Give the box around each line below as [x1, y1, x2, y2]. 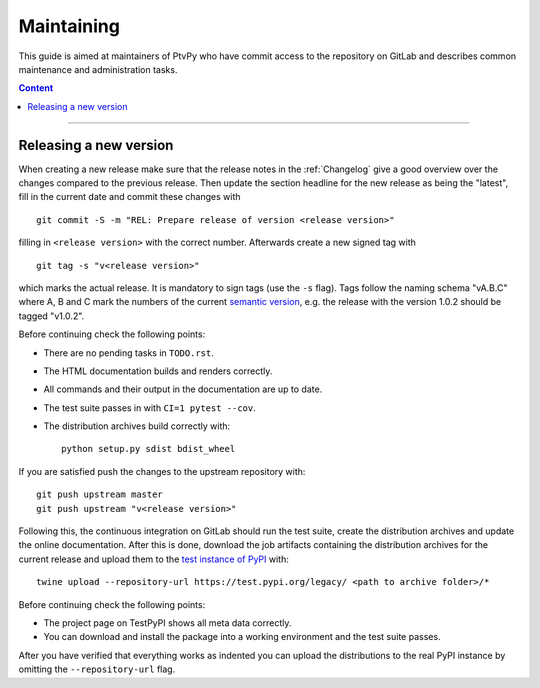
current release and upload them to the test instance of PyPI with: [18, 553, 289, 565]
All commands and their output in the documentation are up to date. [43, 383, 323, 395]
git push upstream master [36, 489, 164, 500]
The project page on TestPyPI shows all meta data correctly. [43, 617, 292, 629]
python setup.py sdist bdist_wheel [61, 443, 236, 455]
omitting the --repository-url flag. [18, 663, 176, 675]
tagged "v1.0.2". [18, 310, 85, 322]
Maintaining [18, 15, 120, 37]
